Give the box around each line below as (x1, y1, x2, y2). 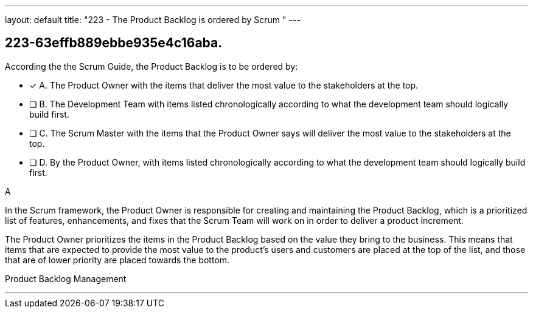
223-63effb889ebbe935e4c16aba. (5, 35, 223, 51)
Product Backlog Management (5, 273, 127, 284)
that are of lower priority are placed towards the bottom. (5, 254, 230, 265)
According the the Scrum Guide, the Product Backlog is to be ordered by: (5, 61, 298, 72)
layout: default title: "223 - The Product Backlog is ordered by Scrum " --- (5, 15, 301, 25)
